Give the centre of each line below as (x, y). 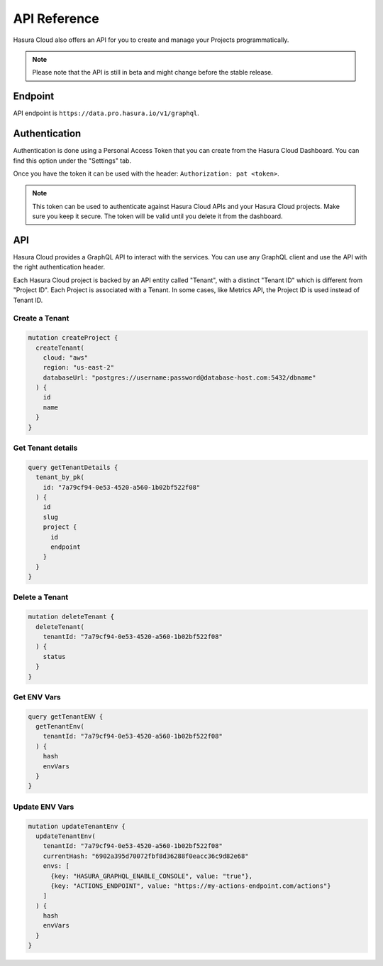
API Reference (56, 18)
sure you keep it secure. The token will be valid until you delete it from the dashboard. (157, 216)
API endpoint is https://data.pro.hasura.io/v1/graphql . (106, 113)
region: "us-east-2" (79, 367)
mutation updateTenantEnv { (77, 826)
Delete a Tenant (41, 597)
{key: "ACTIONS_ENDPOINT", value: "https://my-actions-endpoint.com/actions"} (191, 886)
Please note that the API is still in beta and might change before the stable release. (152, 73)
